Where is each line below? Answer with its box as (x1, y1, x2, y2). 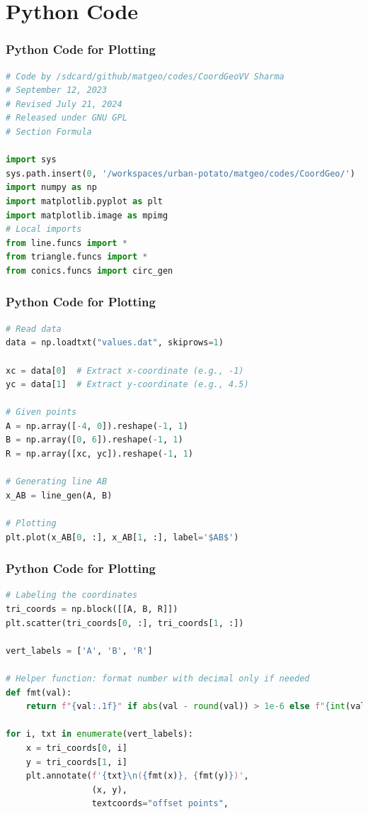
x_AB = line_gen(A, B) (6, 490, 113, 501)
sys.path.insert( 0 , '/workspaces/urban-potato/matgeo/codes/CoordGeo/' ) (6, 168, 355, 179)
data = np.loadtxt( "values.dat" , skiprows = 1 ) (6, 338, 224, 348)
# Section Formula (6, 126, 92, 137)
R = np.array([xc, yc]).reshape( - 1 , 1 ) (6, 449, 193, 459)
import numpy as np (6, 182, 97, 193)
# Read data (6, 323, 62, 334)
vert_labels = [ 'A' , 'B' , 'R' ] (6, 645, 153, 656)
